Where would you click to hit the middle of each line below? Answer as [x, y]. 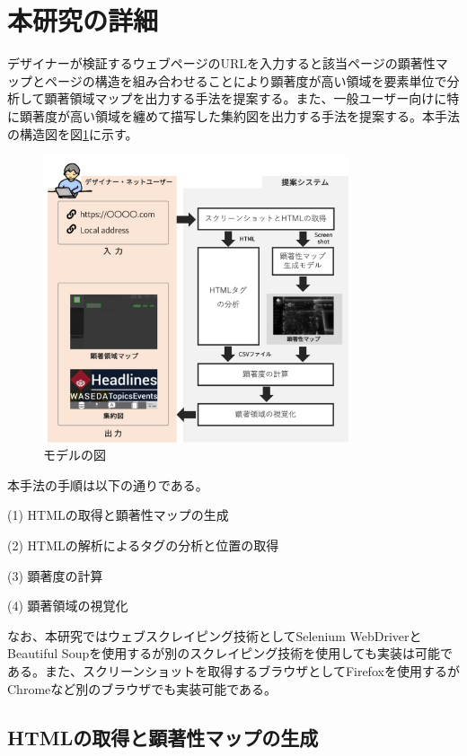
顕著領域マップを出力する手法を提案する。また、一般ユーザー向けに [246, 98]
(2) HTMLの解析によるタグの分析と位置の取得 [143, 545]
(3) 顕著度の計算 [55, 575]
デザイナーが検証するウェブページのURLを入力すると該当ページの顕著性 [221, 63]
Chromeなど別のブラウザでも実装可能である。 [142, 688]
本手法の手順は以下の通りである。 [108, 484]
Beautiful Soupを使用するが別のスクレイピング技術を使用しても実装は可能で [230, 653]
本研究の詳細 [83, 20]
